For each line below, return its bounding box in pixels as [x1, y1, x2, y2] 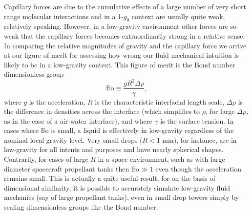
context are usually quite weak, [131, 11, 225, 21]
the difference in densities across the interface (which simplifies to [4, 106, 200, 116]
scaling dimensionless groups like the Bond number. [4, 202, 158, 212]
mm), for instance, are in [162, 134, 237, 145]
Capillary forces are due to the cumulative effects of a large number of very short [4, 1, 246, 11]
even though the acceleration [155, 163, 242, 173]
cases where [4, 125, 39, 135]
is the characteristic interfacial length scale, [95, 96, 225, 107]
